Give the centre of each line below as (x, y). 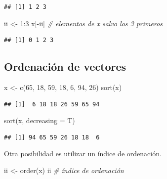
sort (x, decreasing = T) (40, 120)
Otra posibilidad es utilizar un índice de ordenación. (83, 154)
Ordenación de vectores (65, 67)
